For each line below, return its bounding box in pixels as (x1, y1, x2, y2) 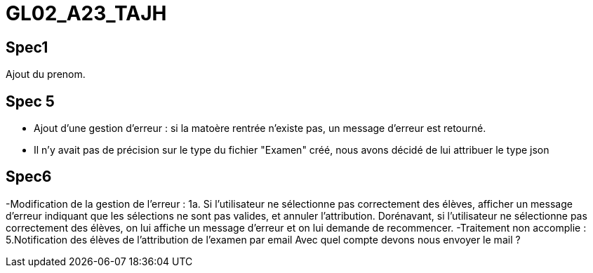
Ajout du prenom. (6, 68, 86, 81)
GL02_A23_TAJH (6, 1, 167, 25)
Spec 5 (6, 92, 55, 110)
